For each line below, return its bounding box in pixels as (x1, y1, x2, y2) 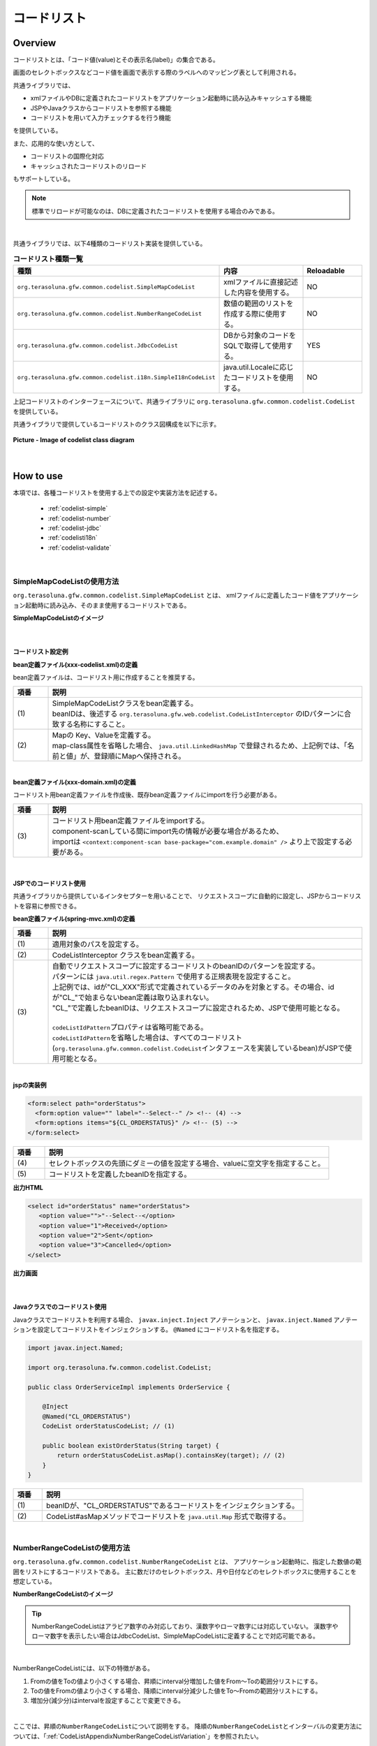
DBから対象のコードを (223, 330, 297, 340)
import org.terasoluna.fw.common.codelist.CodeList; (27, 1363, 212, 1372)
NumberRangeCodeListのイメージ (13, 1590, 113, 1599)
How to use (13, 470, 63, 482)
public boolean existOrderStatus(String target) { (42, 1441, 219, 1449)
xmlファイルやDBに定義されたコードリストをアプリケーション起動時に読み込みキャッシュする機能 (30, 94, 312, 103)
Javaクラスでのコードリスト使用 (13, 1303, 108, 1311)
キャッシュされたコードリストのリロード (30, 161, 147, 170)
